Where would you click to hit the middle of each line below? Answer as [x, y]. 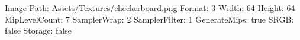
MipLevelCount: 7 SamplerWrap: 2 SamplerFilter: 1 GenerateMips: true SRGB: [149, 19]
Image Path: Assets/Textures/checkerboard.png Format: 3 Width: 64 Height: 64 [150, 8]
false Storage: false [38, 30]
